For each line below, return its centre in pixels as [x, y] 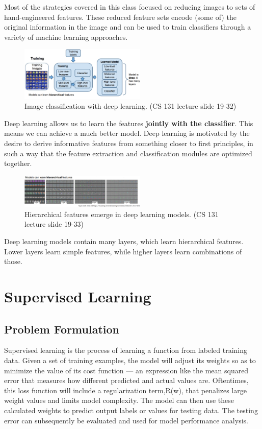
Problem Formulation [62, 329]
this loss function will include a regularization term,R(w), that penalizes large [125, 390]
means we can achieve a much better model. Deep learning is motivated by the [127, 133]
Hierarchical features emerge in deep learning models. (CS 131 [122, 214]
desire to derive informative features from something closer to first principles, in [129, 143]
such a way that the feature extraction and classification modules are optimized [128, 153]
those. [13, 261]
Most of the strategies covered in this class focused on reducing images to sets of [130, 7]
